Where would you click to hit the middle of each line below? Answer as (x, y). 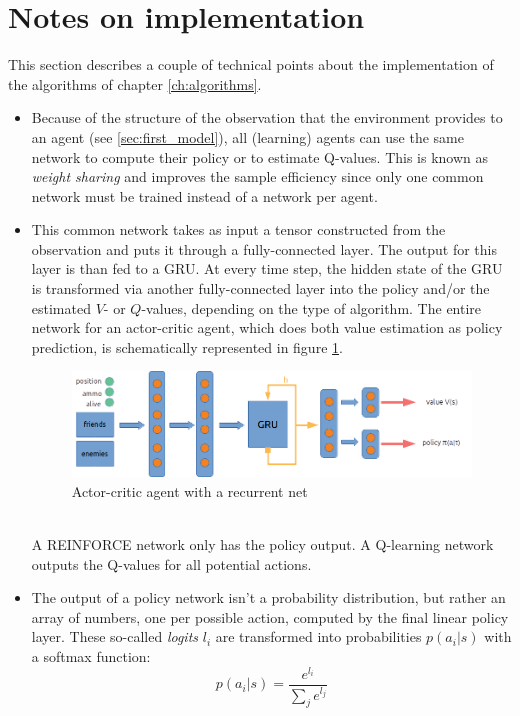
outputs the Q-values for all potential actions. (171, 563)
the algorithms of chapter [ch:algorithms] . (135, 83)
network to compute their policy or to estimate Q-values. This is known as (260, 156)
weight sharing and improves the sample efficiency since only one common (257, 176)
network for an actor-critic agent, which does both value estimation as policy (267, 327)
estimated (61, 307)
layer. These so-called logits (115, 636)
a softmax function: (91, 655)
